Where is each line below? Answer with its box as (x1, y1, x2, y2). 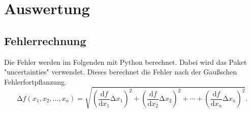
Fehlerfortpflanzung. (4, 76, 67, 87)
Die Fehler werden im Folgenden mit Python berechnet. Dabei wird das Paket (4, 56, 247, 67)
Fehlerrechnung (4, 32, 86, 48)
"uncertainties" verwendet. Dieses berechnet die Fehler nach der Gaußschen (4, 66, 237, 77)
